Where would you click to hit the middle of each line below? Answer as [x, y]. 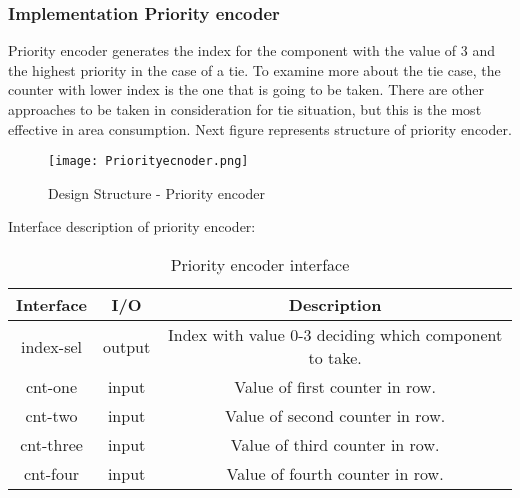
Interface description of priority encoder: [132, 226]
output [127, 346]
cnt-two [51, 416]
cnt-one [51, 387]
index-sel [51, 346]
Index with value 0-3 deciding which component [335, 335]
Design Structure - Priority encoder [156, 192]
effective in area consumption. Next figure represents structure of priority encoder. [260, 128]
